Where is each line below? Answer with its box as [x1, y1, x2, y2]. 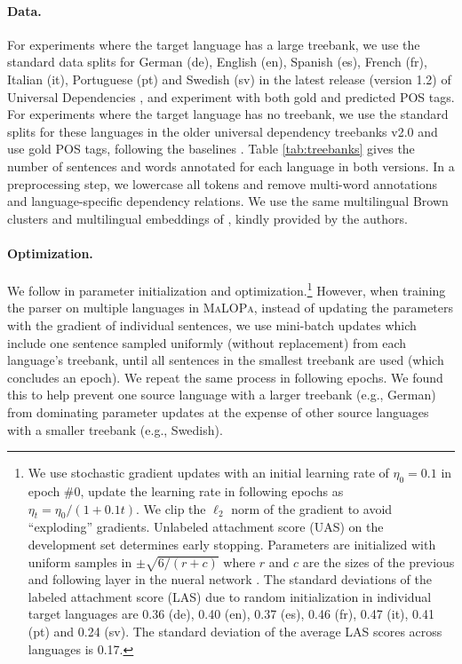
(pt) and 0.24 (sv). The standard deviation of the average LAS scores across [28, 622, 442, 641]
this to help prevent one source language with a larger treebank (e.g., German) [7, 385, 436, 404]
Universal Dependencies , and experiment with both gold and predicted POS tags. [7, 87, 455, 106]
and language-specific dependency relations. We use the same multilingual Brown [7, 192, 449, 210]
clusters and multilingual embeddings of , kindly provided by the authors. [7, 209, 408, 227]
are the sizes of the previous [302, 552, 455, 571]
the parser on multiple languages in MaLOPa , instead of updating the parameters [7, 298, 454, 317]
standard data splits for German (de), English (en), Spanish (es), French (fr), [7, 52, 427, 71]
